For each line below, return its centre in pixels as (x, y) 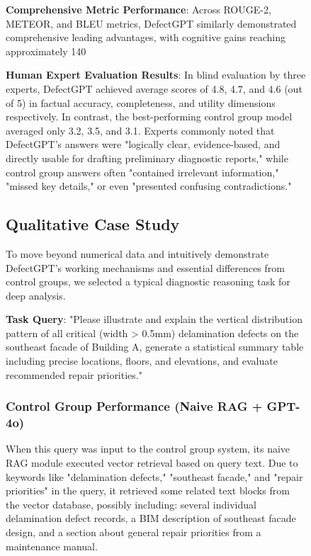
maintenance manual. (52, 546)
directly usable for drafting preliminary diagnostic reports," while (147, 158)
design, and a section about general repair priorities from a (134, 532)
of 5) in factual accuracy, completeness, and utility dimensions (141, 102)
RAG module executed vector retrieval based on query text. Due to (152, 463)
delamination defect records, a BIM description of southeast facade (151, 518)
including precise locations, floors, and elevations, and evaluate (142, 361)
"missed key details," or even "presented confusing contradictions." (149, 186)
